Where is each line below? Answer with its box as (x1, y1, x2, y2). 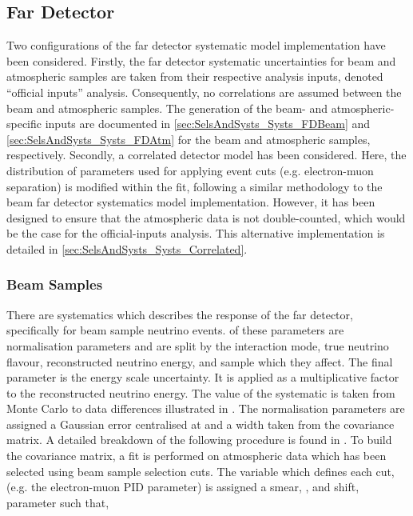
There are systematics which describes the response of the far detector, (6, 306, 353, 322)
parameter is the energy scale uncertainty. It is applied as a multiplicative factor (6, 369, 399, 386)
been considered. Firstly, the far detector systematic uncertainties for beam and (6, 52, 396, 69)
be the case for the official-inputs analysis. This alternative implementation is (6, 225, 385, 242)
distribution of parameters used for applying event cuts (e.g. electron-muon (6, 162, 374, 178)
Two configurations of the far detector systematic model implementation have (6, 37, 386, 54)
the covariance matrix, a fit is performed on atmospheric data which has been (6, 447, 387, 464)
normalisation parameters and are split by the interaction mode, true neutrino (6, 337, 389, 354)
